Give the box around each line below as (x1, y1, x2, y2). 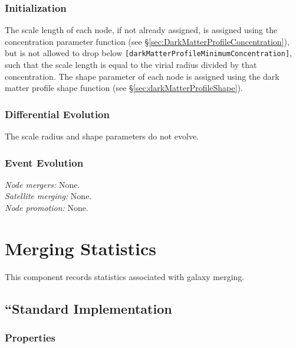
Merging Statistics (5, 236, 157, 260)
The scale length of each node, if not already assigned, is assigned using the (5, 24, 278, 36)
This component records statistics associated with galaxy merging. (5, 270, 245, 282)
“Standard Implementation (5, 299, 172, 317)
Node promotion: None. (5, 201, 88, 214)
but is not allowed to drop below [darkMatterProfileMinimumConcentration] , (5, 47, 292, 59)
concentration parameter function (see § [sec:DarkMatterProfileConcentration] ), (5, 35, 290, 47)
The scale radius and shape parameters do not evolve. (5, 130, 199, 142)
